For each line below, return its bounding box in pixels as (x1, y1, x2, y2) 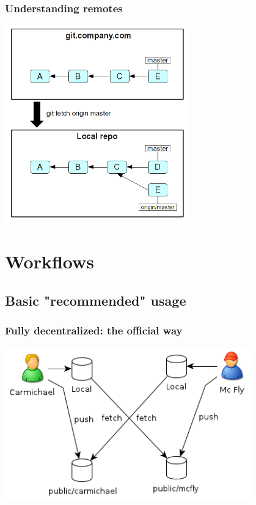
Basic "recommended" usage (5, 290, 186, 309)
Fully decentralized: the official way (5, 323, 183, 338)
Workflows (5, 249, 95, 274)
